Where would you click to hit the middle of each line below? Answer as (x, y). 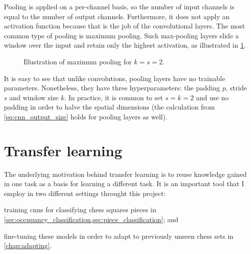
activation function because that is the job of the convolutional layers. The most (125, 26)
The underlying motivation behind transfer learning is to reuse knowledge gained (125, 174)
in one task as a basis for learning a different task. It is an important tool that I (124, 183)
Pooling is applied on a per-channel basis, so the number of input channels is (119, 6)
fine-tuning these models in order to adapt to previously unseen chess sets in (119, 236)
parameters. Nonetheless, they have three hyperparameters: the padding (112, 88)
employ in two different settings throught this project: (85, 193)
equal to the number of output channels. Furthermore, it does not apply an (117, 16)
